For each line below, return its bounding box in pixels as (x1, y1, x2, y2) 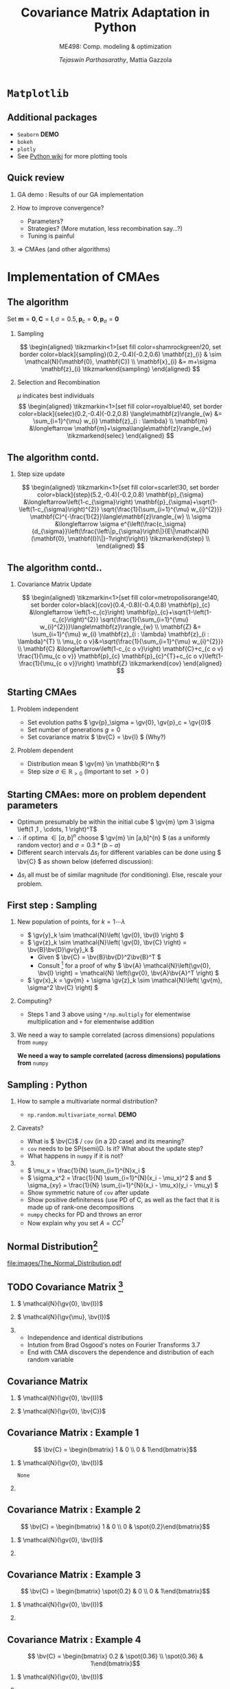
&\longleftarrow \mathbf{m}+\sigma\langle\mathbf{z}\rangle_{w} (29, 424, 212, 433)
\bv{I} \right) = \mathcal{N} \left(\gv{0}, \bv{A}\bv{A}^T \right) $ (37, 969, 220, 977)
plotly (16, 146, 36, 153)
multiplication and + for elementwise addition (27, 1017, 154, 1026)
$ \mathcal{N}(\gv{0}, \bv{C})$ (16, 1407, 106, 1416)
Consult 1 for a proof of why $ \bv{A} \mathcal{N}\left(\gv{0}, (37, 960, 211, 970)
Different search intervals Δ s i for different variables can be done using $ (16, 849, 222, 858)
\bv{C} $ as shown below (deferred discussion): (16, 857, 153, 865)
